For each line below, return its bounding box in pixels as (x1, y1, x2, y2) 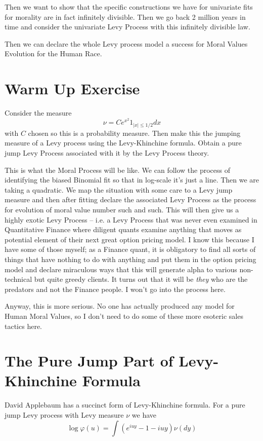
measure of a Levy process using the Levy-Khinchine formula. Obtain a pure (5, 137, 242, 148)
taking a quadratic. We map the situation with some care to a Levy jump (5, 184, 233, 195)
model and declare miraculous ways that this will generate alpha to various (5, 264, 237, 274)
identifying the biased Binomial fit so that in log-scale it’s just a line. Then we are (5, 174, 259, 185)
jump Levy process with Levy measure (5, 410, 124, 420)
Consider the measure (5, 107, 72, 118)
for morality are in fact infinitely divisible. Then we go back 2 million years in (5, 11, 246, 22)
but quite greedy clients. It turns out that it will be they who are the (34, 274, 248, 284)
